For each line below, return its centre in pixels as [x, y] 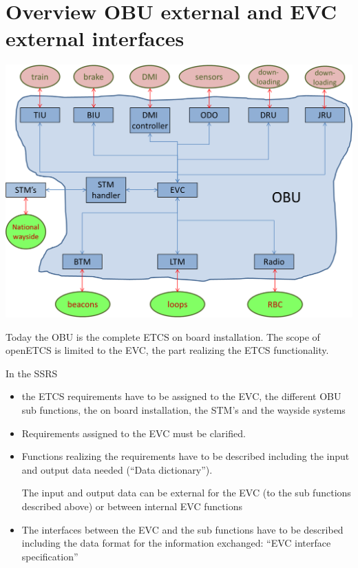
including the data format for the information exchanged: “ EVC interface [176, 543]
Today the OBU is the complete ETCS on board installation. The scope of [163, 336]
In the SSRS [32, 373]
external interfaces [95, 38]
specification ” [50, 556]
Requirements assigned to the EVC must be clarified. [134, 433]
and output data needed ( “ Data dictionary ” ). [117, 469]
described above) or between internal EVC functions [132, 506]
